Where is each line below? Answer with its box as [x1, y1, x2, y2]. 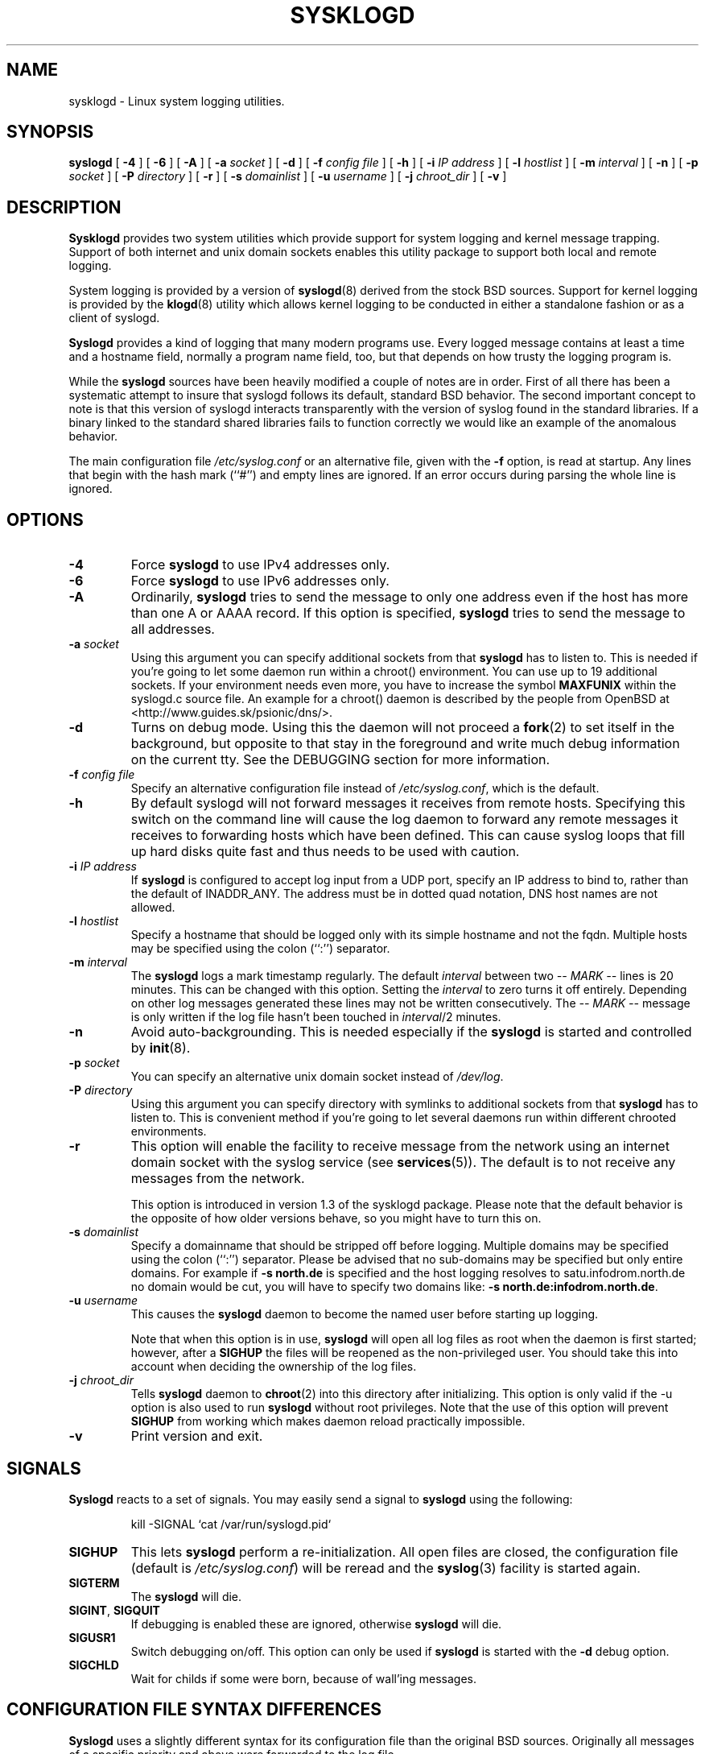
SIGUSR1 [68, 1630, 116, 1644]
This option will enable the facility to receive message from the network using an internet [130, 1138, 670, 1155]
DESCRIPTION [6, 196, 122, 217]
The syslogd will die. [130, 1589, 242, 1603]
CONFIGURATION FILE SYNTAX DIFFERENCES [6, 1699, 382, 1720]
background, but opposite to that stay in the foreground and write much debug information [130, 735, 680, 752]
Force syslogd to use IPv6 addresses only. [130, 573, 390, 589]
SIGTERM [68, 1575, 120, 1590]
